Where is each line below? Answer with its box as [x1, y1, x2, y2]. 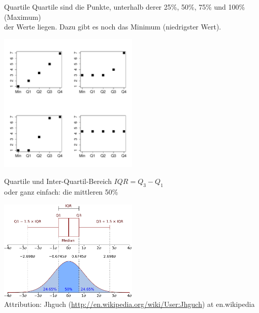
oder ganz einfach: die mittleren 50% [4, 186, 118, 197]
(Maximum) [4, 11, 41, 22]
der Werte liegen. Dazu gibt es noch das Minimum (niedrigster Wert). [4, 21, 221, 32]
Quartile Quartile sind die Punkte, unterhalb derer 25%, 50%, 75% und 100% [4, 2, 245, 12]
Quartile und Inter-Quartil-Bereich [4, 176, 112, 186]
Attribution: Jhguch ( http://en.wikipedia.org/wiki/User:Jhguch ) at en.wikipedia [4, 299, 255, 309]
